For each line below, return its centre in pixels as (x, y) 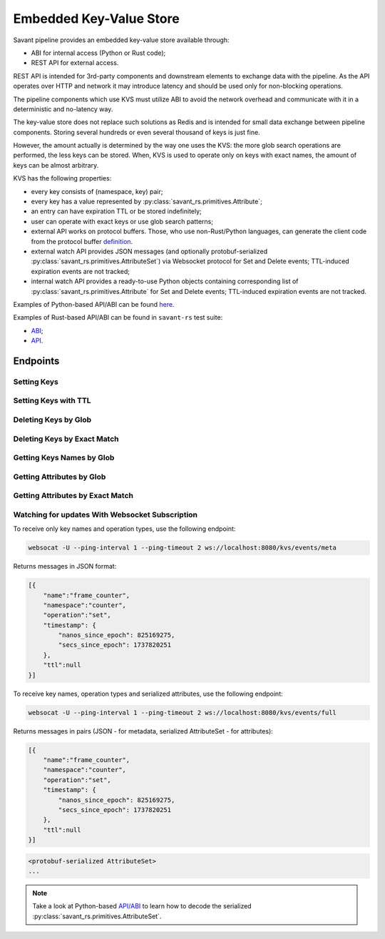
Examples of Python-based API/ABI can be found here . (94, 304)
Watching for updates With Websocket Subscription (106, 514)
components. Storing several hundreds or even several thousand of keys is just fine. (137, 132)
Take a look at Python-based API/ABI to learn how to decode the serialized (142, 906)
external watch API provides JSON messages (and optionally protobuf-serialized (149, 251)
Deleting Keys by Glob (52, 420)
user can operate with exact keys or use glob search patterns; (122, 221)
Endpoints (36, 361)
